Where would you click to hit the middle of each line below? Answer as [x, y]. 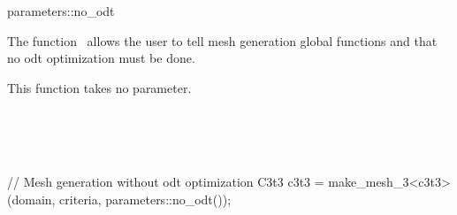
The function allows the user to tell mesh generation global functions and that [222, 40]
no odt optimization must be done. [101, 58]
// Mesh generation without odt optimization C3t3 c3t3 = [166, 182]
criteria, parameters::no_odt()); [145, 199]
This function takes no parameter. [99, 87]
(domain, [31, 199]
